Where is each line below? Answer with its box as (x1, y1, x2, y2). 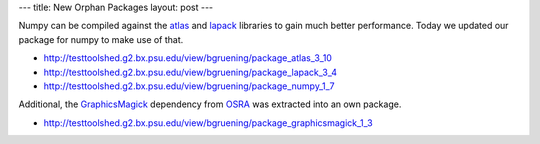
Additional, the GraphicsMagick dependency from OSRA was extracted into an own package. (18, 98, 402, 110)
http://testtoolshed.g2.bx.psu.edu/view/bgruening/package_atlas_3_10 (43, 52, 332, 64)
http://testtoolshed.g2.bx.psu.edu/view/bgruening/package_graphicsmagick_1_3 (43, 116, 374, 129)
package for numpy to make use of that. (18, 33, 184, 45)
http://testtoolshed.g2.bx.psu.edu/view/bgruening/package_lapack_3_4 (43, 66, 338, 78)
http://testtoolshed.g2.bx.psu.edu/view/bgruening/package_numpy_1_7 (43, 80, 335, 92)
